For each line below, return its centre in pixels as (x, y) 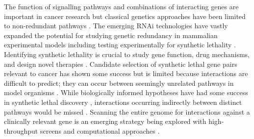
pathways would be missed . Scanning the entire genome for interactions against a (127, 111)
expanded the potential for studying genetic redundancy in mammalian (111, 35)
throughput (21, 130)
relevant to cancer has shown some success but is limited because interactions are (126, 73)
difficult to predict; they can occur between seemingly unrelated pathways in (119, 83)
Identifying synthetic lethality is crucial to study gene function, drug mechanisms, (127, 54)
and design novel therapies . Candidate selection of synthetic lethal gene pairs (121, 64)
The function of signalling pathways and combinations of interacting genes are (121, 6)
